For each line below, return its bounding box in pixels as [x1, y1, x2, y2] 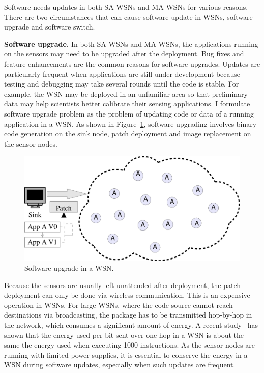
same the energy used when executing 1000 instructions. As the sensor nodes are [4, 339, 255, 350]
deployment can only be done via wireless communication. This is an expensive [4, 290, 250, 300]
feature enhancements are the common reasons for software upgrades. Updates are [4, 58, 260, 69]
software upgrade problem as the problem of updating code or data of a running [4, 108, 254, 119]
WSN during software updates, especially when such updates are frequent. [4, 359, 236, 370]
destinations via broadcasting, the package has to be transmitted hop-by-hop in [4, 309, 252, 320]
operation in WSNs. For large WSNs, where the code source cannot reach [4, 299, 233, 310]
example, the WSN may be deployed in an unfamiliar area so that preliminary [4, 88, 248, 99]
